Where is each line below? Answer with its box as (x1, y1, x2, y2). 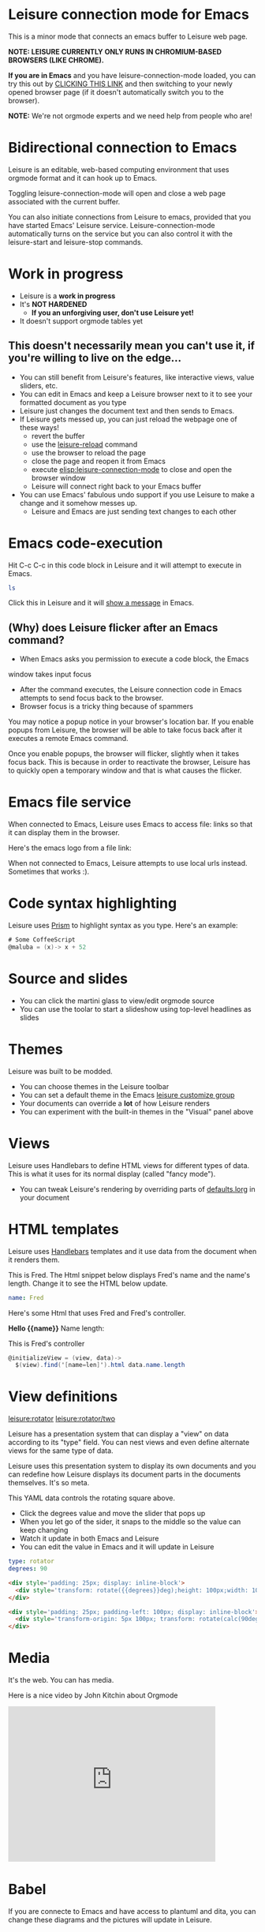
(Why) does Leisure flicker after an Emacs (8, 621, 218, 635)
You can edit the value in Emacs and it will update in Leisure (19, 1542, 215, 1552)
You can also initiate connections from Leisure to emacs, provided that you (8, 212, 251, 222)
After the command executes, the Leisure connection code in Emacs (19, 685, 242, 695)
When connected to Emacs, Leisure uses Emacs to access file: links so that (8, 819, 253, 829)
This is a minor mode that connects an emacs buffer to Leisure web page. (8, 32, 248, 41)
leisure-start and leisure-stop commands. (8, 237, 144, 246)
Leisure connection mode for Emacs (8, 6, 250, 24)
